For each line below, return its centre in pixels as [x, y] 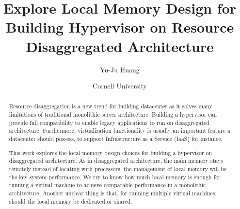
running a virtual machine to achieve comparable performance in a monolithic [107, 185]
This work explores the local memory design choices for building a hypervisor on [111, 152]
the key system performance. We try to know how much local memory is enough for [115, 177]
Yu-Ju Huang [120, 69]
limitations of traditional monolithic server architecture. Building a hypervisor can [113, 114]
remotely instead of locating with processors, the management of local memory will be [118, 168]
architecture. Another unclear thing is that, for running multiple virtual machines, [113, 193]
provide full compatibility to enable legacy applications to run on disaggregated [109, 122]
